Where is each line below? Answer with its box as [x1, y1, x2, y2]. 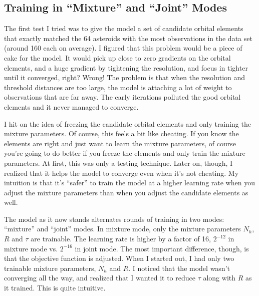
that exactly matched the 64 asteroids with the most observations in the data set [4, 33, 252, 43]
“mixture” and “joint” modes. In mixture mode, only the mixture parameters [4, 223, 241, 234]
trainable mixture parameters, [4, 262, 96, 273]
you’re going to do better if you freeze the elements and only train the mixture [4, 148, 245, 158]
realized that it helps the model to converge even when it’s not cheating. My [4, 167, 239, 178]
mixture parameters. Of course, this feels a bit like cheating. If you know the [4, 128, 239, 139]
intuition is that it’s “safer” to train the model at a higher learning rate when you [4, 177, 255, 188]
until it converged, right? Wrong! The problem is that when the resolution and [4, 72, 245, 83]
